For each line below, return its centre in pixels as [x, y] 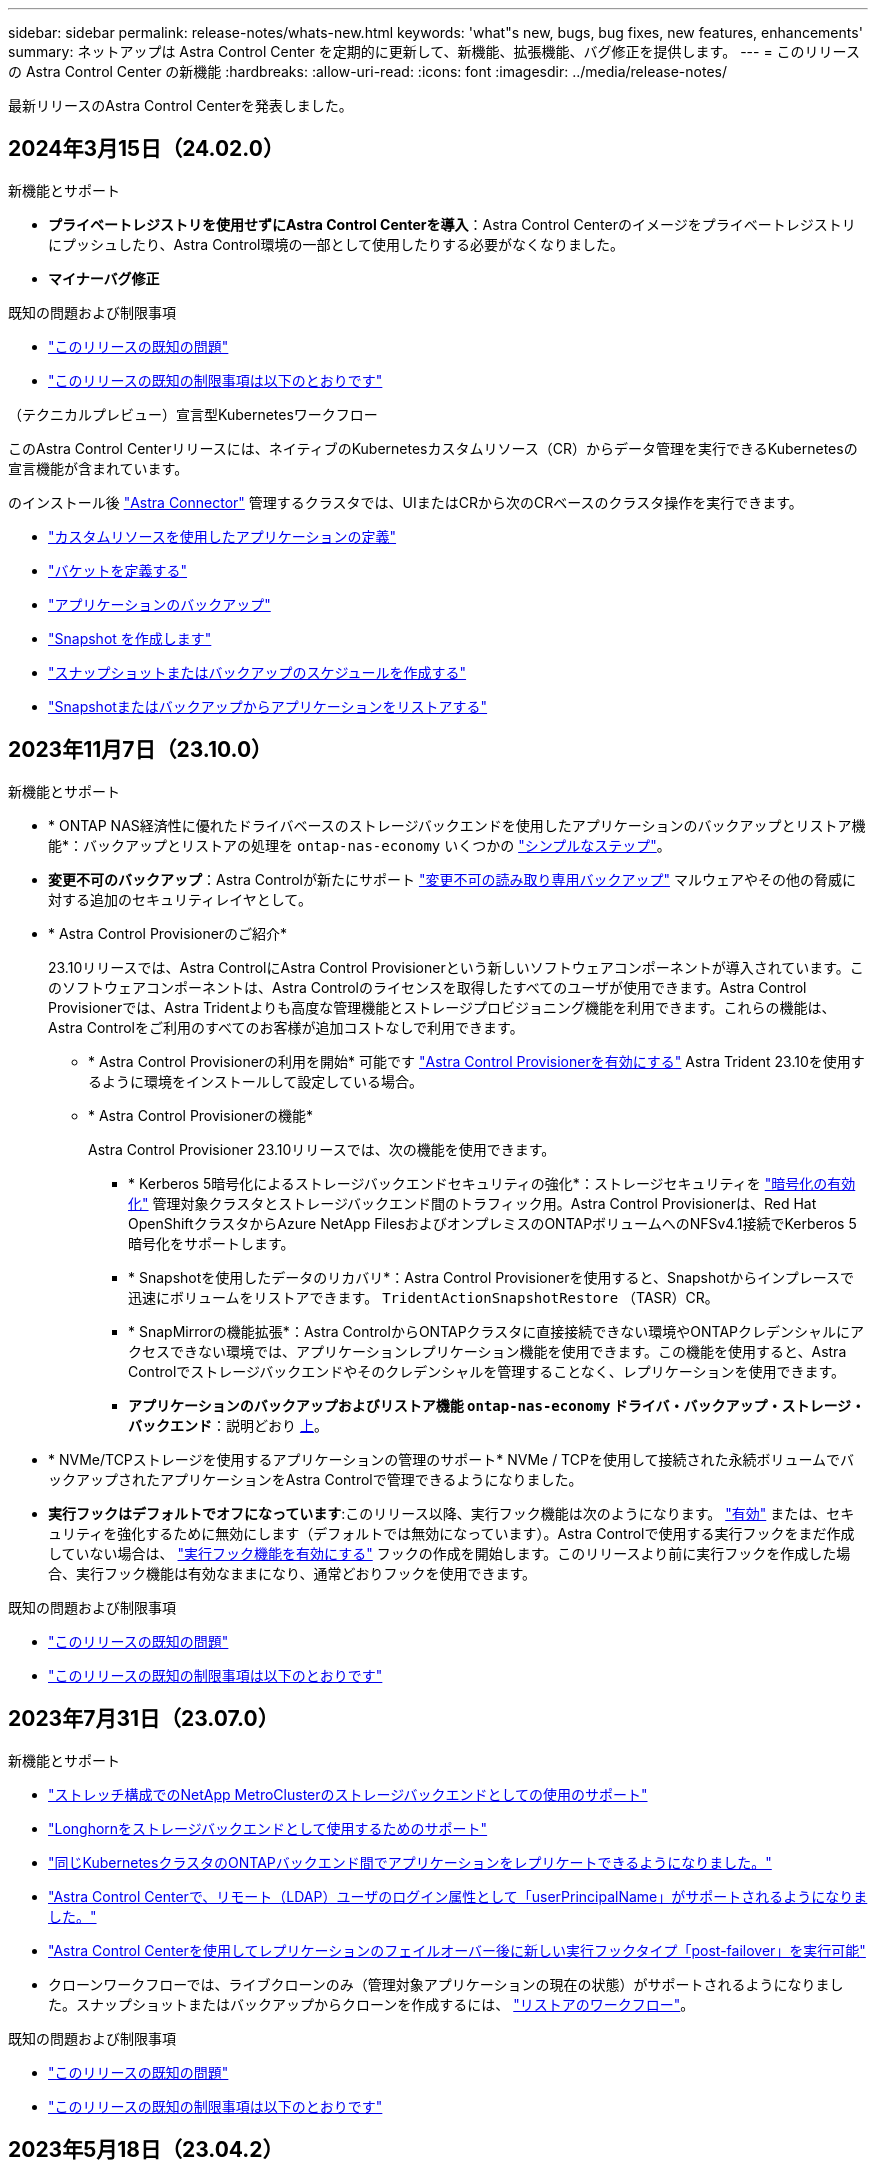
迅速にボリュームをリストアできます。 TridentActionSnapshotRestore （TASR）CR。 [423, 1297]
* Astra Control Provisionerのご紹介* [168, 933]
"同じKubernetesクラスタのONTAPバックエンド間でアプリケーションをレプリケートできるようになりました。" [410, 1862]
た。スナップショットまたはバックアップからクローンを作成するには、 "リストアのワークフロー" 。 [371, 2004]
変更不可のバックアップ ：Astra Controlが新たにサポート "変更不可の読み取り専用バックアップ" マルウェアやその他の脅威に [452, 879]
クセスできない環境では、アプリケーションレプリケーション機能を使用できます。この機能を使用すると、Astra [487, 1351]
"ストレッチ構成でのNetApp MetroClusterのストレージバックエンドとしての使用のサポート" [348, 1794]
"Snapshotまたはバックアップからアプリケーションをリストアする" [268, 706]
